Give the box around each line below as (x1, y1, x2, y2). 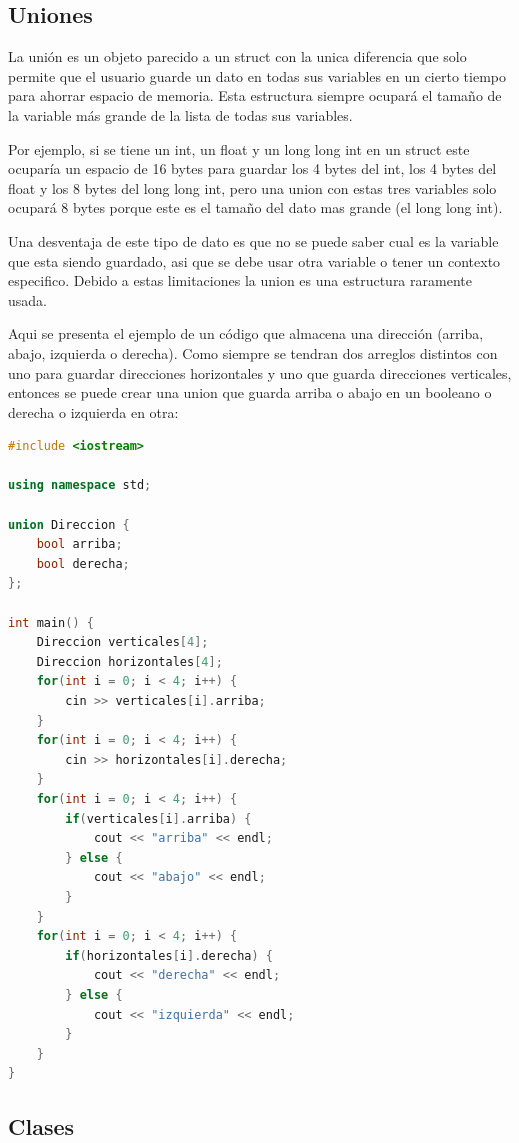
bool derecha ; (36, 556, 130, 571)
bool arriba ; (36, 537, 123, 552)
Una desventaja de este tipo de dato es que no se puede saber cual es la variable (8, 230, 499, 251)
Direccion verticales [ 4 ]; (36, 635, 209, 650)
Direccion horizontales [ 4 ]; (36, 654, 223, 669)
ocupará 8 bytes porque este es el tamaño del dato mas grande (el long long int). (8, 197, 503, 218)
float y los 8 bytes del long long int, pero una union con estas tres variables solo (8, 177, 497, 198)
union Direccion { (8, 517, 130, 532)
